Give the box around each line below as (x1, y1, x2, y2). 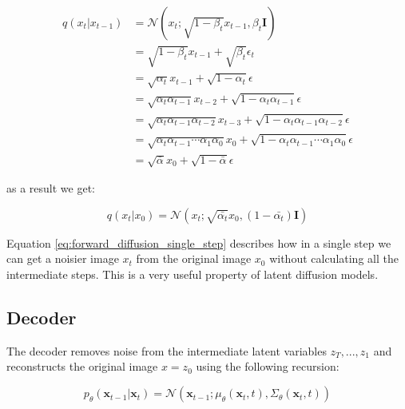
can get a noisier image (6, 250, 119, 267)
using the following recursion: (196, 358, 339, 375)
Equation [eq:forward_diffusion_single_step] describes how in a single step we (6, 234, 391, 251)
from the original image (136, 250, 252, 267)
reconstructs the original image (6, 358, 158, 375)
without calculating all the (269, 250, 399, 267)
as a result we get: (6, 180, 95, 197)
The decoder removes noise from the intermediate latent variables (6, 342, 327, 359)
